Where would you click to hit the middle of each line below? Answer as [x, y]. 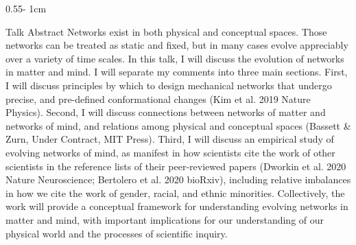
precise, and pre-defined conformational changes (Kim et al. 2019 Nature [158, 98]
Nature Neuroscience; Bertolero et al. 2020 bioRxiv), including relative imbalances [178, 179]
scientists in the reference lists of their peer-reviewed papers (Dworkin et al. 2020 [176, 166]
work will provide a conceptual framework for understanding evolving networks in [177, 206]
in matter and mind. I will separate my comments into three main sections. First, [177, 72]
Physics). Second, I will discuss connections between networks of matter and [166, 112]
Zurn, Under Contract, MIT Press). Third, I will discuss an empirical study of [170, 139]
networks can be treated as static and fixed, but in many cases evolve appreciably [177, 45]
